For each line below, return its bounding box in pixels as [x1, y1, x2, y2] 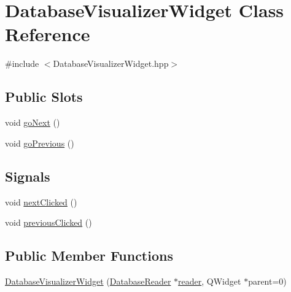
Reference [5, 21, 90, 47]
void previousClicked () [5, 216, 92, 229]
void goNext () [5, 116, 60, 129]
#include [5, 57, 39, 70]
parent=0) [248, 274, 287, 287]
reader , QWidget [178, 274, 241, 287]
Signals [5, 166, 50, 185]
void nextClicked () [5, 195, 77, 208]
